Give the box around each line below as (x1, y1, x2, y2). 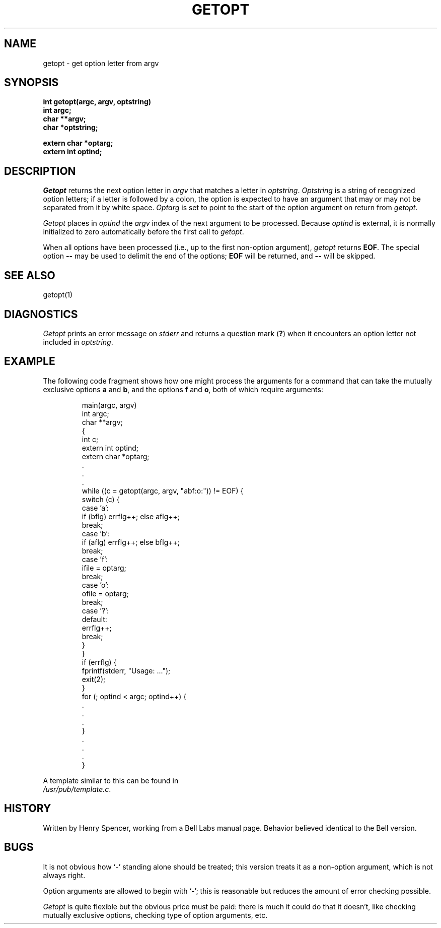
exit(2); (82, 674, 106, 684)
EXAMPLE (4, 355, 55, 368)
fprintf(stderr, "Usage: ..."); (82, 666, 171, 675)
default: (82, 614, 107, 624)
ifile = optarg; (82, 563, 126, 572)
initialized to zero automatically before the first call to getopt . (43, 227, 244, 236)
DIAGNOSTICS (4, 307, 78, 321)
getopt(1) (43, 290, 73, 299)
